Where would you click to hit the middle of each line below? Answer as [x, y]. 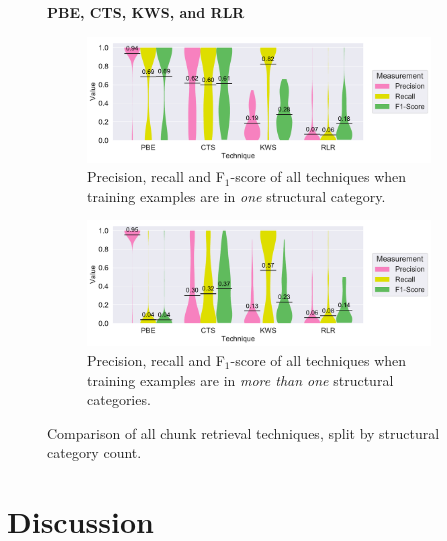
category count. [94, 452]
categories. [119, 399]
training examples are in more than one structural [240, 379]
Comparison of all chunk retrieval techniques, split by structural [243, 432]
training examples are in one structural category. [236, 195]
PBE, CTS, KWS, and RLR [146, 12]
